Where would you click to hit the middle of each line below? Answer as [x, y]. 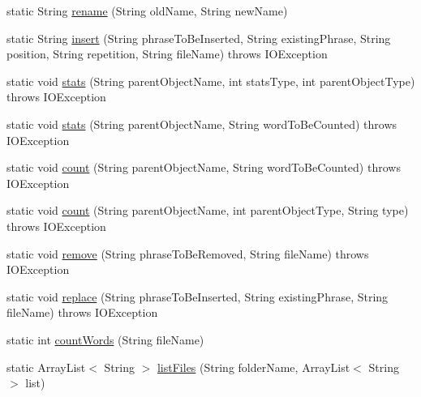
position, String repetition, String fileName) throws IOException [167, 54]
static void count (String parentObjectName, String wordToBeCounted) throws [204, 167]
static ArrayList [46, 367]
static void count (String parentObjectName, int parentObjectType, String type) [208, 210]
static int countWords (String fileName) [105, 339]
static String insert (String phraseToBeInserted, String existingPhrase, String [199, 38]
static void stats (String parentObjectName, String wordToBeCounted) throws [202, 124]
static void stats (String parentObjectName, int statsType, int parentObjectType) [211, 81]
